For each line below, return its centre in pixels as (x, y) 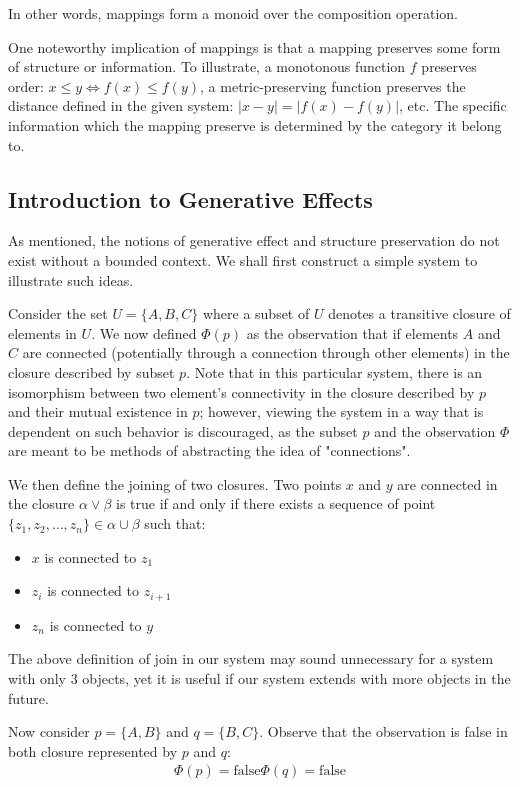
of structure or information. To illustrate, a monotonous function (207, 66)
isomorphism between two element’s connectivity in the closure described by (241, 391)
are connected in (447, 483)
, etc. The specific (453, 105)
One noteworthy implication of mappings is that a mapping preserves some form (254, 46)
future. (28, 697)
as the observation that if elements (352, 332)
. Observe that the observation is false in (383, 731)
